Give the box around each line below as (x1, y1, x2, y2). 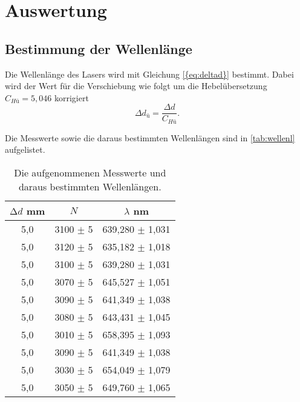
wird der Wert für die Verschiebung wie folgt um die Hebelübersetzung (5, 79, 267, 92)
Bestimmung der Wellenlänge (5, 39, 192, 58)
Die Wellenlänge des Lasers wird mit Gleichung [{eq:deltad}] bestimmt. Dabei (5, 67, 294, 80)
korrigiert (54, 91, 89, 104)
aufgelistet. (5, 143, 45, 156)
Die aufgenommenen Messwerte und (14, 166, 166, 180)
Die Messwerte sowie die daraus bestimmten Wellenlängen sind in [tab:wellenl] (5, 131, 295, 144)
